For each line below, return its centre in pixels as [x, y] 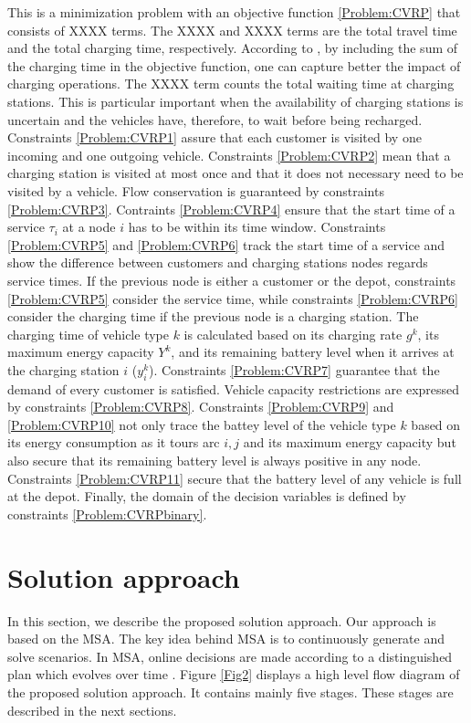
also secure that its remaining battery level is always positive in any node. [215, 461]
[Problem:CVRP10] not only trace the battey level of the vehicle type [202, 424]
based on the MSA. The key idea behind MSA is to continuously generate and [226, 639]
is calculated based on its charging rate [293, 334]
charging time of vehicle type [88, 334]
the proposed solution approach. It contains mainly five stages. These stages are [230, 692]
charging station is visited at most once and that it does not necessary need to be [235, 173]
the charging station [63, 369]
